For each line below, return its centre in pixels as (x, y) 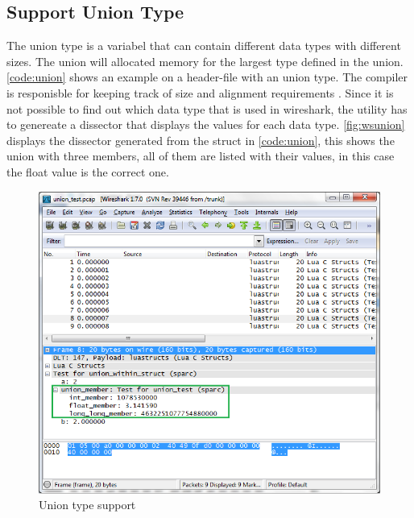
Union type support (87, 505)
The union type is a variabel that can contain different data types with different (204, 46)
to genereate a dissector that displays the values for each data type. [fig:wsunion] (206, 124)
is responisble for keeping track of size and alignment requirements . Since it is (200, 92)
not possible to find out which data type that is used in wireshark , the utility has (207, 108)
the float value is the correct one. (88, 171)
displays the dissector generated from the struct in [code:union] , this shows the (201, 140)
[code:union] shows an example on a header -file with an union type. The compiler (207, 77)
